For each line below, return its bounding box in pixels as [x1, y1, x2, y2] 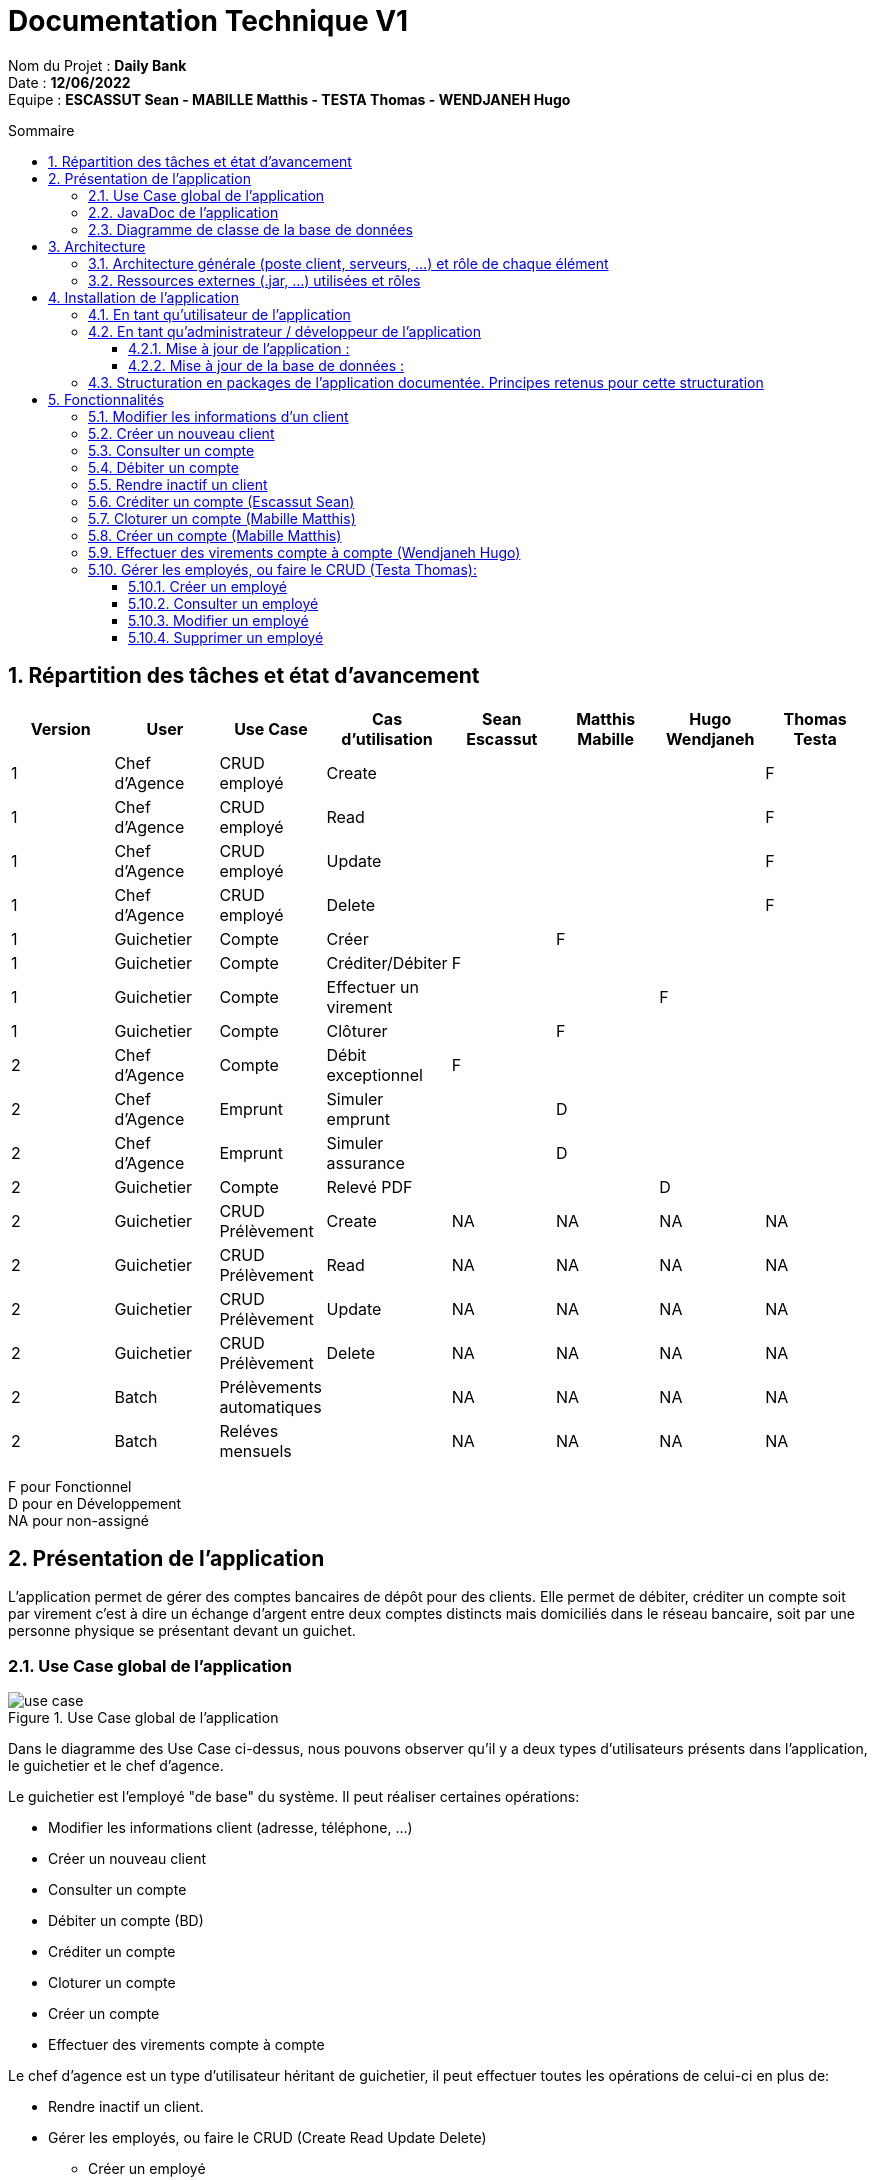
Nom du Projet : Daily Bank [8, 56, 187, 74]
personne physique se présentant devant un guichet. [8, 1622, 356, 1640]
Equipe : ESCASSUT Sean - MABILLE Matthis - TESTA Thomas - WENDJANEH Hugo [8, 90, 571, 108]
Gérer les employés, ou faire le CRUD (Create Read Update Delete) [48, 2129, 487, 2147]
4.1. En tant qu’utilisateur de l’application [88, 305, 351, 323]
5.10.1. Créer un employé [128, 577, 287, 595]
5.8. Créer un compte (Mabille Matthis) [88, 526, 342, 544]
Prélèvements [219, 1376, 322, 1397]
